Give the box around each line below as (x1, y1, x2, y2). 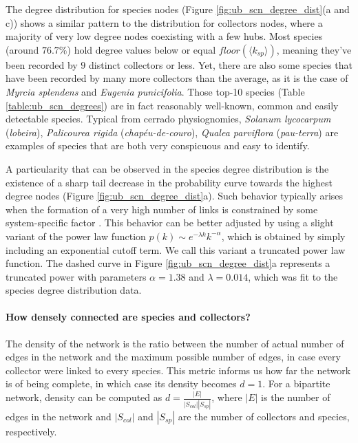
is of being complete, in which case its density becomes (6, 376, 237, 391)
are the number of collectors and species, (178, 409, 350, 423)
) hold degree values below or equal (67, 42, 216, 56)
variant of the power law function (6, 228, 146, 243)
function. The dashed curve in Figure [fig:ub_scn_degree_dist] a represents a (6, 256, 330, 270)
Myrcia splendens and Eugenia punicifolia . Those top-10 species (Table (6, 84, 305, 98)
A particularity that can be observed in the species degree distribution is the (6, 161, 329, 175)
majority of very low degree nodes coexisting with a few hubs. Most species (6, 29, 323, 43)
